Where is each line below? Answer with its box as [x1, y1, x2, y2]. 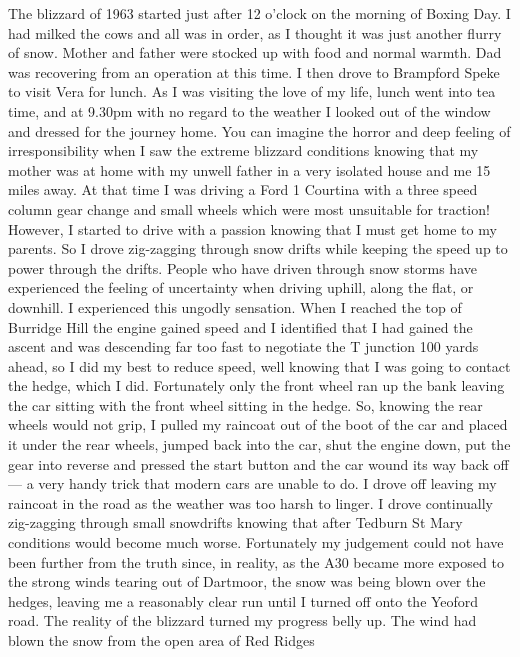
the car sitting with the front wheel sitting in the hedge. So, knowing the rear [8, 394, 483, 415]
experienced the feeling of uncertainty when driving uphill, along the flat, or [8, 277, 474, 298]
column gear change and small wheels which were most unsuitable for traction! [8, 198, 490, 219]
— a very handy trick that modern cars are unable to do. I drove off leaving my [8, 473, 497, 494]
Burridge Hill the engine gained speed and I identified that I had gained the [8, 316, 473, 337]
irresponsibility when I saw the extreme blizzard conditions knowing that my [8, 140, 479, 161]
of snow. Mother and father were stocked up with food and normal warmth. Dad [8, 42, 502, 63]
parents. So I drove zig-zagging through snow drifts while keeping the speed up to [8, 238, 508, 259]
